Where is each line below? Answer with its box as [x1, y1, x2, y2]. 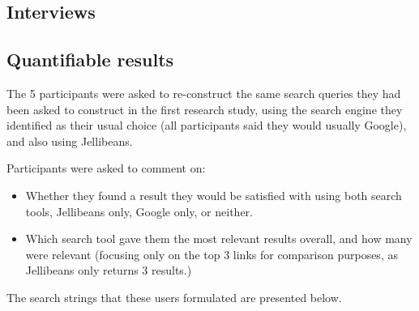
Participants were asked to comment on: [6, 160, 206, 177]
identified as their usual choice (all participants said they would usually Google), [6, 117, 407, 134]
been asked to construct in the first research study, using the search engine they [6, 100, 403, 117]
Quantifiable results [6, 47, 174, 72]
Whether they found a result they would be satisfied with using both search [25, 186, 402, 203]
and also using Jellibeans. [6, 132, 133, 149]
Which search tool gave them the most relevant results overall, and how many [25, 230, 413, 247]
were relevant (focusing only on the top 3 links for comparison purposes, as [25, 245, 398, 262]
